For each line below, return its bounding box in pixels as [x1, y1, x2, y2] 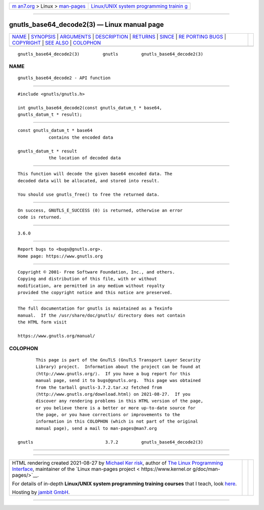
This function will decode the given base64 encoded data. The [18, 171, 173, 177]
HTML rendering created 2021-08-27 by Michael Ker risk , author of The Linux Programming [12, 460, 223, 467]
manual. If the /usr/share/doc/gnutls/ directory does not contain [18, 313, 185, 318]
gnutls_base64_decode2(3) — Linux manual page [9, 21, 164, 29]
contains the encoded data [48, 134, 113, 140]
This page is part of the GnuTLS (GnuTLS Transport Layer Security [36, 357, 201, 362]
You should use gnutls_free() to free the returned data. [18, 191, 160, 197]
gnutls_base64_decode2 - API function [18, 75, 111, 81]
